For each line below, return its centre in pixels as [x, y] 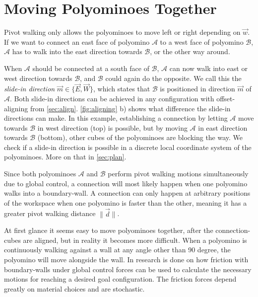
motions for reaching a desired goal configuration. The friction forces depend [120, 279]
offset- [226, 98]
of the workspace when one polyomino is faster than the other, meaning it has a [126, 202]
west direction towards [38, 78]
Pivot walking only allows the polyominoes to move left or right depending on [122, 32]
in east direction [223, 127]
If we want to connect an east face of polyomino [77, 41]
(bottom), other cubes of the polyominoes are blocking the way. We [140, 137]
